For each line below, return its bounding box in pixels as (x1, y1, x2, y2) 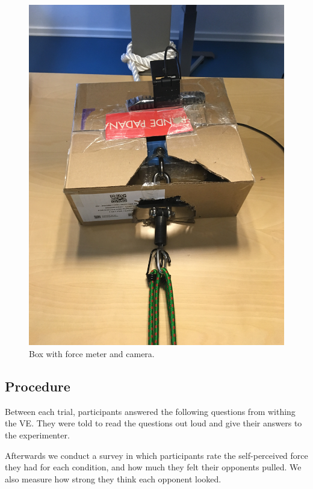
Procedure (5, 376, 70, 395)
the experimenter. (5, 428, 70, 441)
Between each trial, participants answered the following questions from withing (5, 405, 296, 417)
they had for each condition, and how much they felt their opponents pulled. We (5, 461, 302, 473)
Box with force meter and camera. (29, 347, 155, 360)
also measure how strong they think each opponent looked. (5, 472, 222, 485)
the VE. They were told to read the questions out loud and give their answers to (5, 417, 302, 429)
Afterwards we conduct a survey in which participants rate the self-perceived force (5, 449, 308, 461)
